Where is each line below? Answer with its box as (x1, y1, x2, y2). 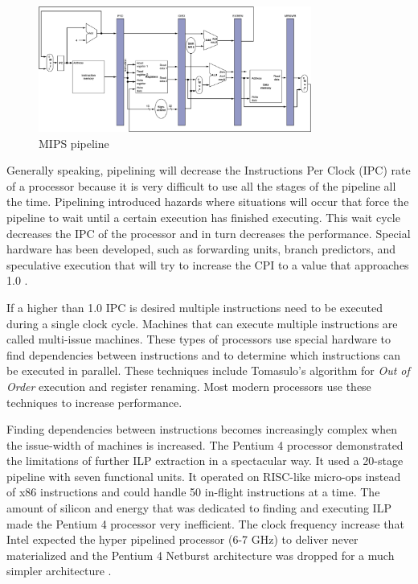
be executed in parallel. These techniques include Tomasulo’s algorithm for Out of (6, 362, 410, 379)
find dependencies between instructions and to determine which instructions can (6, 346, 401, 363)
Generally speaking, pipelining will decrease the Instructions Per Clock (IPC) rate (6, 162, 411, 179)
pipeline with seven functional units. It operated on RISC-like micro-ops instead (6, 467, 401, 484)
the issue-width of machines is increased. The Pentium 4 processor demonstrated (6, 436, 404, 453)
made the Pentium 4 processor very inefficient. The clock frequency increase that (6, 515, 404, 532)
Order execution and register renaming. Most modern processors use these (6, 377, 371, 394)
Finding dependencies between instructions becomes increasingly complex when (6, 421, 397, 438)
